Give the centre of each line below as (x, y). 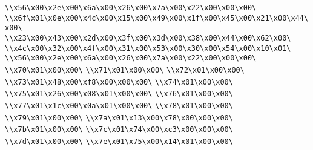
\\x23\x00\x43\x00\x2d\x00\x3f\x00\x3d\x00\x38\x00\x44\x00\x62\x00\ (148, 38)
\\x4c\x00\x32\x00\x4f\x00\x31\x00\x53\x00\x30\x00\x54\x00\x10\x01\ (148, 48)
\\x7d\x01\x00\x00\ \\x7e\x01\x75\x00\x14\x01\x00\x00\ (119, 141)
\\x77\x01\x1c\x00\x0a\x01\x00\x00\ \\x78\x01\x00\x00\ (119, 106)
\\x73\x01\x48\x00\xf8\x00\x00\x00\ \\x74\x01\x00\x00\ (119, 82)
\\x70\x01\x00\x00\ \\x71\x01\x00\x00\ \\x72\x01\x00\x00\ (125, 70)
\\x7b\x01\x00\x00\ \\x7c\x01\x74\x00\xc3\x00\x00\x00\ (119, 130)
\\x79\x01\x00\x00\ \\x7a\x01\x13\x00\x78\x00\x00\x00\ (119, 118)
